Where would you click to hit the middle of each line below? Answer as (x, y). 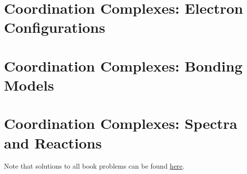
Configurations (55, 27)
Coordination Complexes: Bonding (123, 65)
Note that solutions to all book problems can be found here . (94, 166)
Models (29, 85)
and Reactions (53, 142)
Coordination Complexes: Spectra (121, 123)
